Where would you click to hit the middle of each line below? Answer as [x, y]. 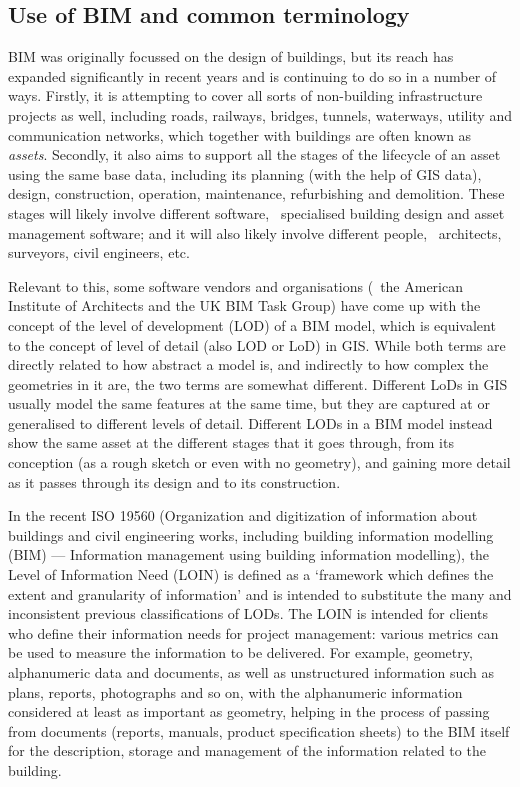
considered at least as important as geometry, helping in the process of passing [249, 711]
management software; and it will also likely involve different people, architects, [255, 232]
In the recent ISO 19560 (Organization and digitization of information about [243, 515]
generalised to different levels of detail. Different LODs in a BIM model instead [250, 422]
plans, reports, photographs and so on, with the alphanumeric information [235, 691]
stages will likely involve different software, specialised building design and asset [256, 212]
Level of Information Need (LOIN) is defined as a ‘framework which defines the [251, 574]
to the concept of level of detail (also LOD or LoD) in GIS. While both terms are [257, 344]
